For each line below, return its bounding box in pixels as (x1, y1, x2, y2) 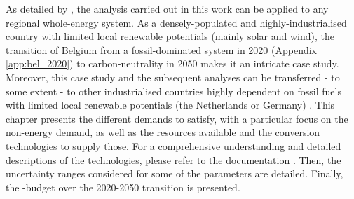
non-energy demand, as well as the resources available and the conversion (6, 125, 320, 139)
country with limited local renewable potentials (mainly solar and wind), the (6, 29, 334, 43)
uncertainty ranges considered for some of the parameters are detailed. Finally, (6, 166, 343, 181)
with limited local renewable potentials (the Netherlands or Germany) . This (6, 97, 335, 112)
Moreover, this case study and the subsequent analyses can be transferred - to (6, 69, 340, 84)
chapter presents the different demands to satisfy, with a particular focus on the (6, 111, 348, 125)
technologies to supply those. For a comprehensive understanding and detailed (6, 138, 341, 153)
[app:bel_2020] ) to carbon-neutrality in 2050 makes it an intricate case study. (6, 56, 339, 71)
